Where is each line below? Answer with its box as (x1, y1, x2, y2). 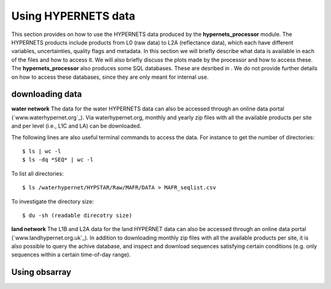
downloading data (11, 89, 82, 100)
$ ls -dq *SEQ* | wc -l (22, 156, 94, 163)
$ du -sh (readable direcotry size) (22, 211, 132, 219)
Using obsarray (11, 267, 72, 277)
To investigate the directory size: (11, 197, 94, 205)
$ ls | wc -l (22, 147, 61, 155)
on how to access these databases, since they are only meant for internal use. (11, 73, 209, 81)
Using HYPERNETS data (11, 9, 135, 23)
